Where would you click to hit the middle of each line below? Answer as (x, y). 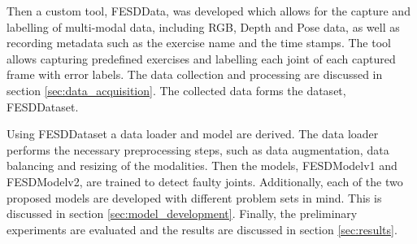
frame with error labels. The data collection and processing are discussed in (195, 74)
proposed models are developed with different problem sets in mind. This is (194, 197)
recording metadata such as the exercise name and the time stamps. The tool (199, 43)
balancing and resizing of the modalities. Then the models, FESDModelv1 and (202, 166)
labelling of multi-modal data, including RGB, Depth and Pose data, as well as (203, 26)
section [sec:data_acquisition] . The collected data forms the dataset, (176, 90)
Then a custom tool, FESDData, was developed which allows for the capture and (208, 11)
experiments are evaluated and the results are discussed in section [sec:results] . (202, 229)
